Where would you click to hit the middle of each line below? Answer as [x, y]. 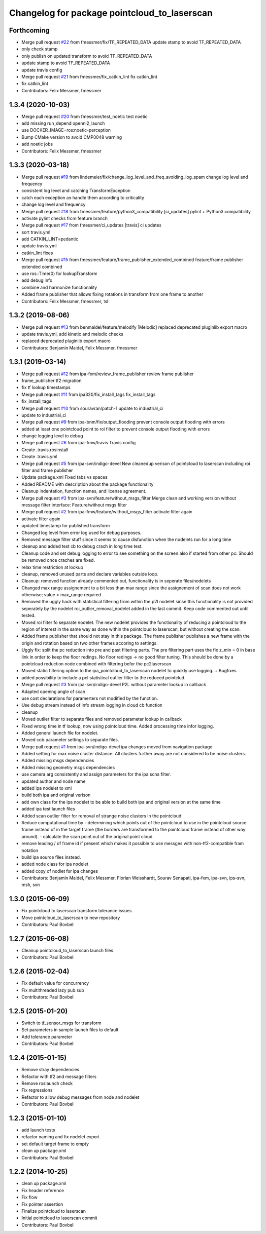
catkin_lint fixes [37, 253]
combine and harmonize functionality [59, 287]
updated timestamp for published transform [66, 526]
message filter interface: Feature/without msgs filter [74, 505]
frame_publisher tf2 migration [51, 381]
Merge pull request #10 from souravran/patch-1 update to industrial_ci [92, 408]
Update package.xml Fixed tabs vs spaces [65, 477]
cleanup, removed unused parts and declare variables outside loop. [90, 574]
